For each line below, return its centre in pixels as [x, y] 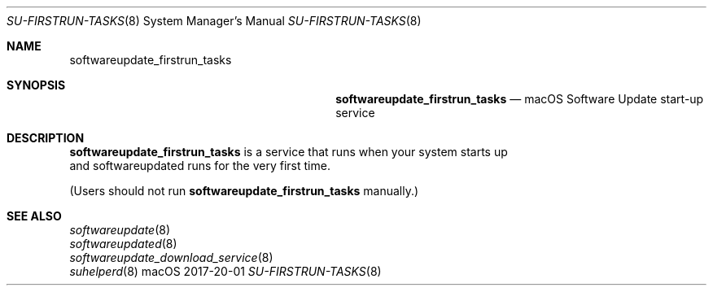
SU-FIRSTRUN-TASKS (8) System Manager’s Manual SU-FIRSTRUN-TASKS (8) [214, 21]
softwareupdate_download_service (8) [171, 257]
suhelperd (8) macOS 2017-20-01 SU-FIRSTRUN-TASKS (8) [225, 271]
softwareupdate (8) [120, 230]
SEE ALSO [34, 216]
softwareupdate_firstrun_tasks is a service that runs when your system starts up [289, 152]
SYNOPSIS [36, 85]
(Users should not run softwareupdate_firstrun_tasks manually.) [244, 191]
